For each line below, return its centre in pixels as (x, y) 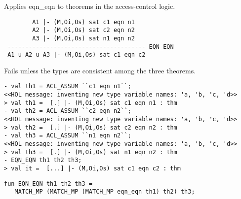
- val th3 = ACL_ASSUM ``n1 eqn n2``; (68, 136)
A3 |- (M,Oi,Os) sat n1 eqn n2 (83, 38)
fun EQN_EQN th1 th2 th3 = (48, 183)
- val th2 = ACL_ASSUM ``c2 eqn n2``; (68, 111)
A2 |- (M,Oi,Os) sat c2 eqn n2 (83, 30)
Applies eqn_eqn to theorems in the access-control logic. (90, 6)
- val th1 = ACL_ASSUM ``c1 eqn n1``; (68, 86)
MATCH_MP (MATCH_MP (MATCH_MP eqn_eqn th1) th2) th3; (105, 192)
